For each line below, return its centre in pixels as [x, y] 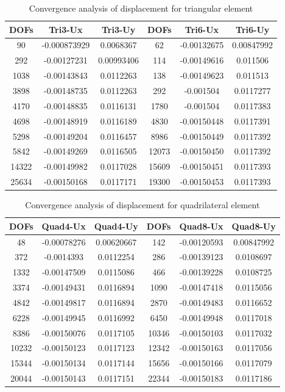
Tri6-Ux [202, 29]
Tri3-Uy [118, 29]
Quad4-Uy [116, 226]
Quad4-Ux [64, 226]
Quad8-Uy [254, 226]
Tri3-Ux [66, 29]
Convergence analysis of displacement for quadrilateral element [142, 205]
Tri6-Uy [253, 29]
